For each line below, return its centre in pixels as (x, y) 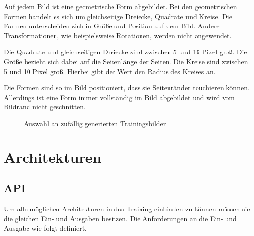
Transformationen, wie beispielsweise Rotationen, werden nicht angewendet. (118, 35)
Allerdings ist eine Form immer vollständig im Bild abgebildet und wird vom (119, 97)
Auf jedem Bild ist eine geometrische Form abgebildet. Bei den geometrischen (121, 6)
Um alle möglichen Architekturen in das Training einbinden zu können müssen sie (127, 209)
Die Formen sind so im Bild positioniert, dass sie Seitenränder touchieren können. (127, 88)
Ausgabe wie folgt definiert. (45, 228)
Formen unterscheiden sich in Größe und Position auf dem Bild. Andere (112, 26)
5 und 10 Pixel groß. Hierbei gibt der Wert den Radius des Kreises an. (110, 71)
